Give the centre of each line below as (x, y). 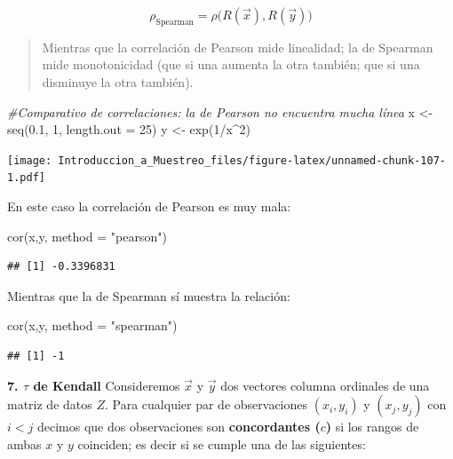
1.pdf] (26, 178)
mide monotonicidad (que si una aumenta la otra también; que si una (231, 64)
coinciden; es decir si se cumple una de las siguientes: (222, 443)
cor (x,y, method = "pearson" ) (87, 236)
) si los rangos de (372, 427)
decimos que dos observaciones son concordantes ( (179, 427)
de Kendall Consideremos (107, 385)
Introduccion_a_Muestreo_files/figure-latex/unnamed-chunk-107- (252, 160)
